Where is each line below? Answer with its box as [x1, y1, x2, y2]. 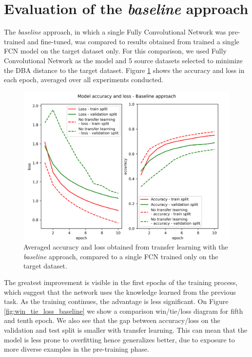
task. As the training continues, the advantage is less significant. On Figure [4, 296, 229, 306]
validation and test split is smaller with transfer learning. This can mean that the [4, 325, 248, 335]
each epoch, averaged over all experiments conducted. [4, 74, 164, 85]
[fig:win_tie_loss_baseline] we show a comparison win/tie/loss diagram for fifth [4, 305, 243, 316]
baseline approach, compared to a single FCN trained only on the [23, 251, 218, 261]
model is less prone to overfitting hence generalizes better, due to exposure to [4, 334, 235, 344]
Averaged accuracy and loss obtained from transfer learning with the [23, 242, 228, 252]
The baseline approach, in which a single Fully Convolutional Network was [4, 27, 226, 37]
